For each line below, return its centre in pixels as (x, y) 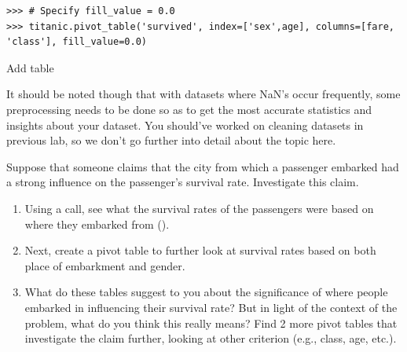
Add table (30, 67)
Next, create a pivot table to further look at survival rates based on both (200, 250)
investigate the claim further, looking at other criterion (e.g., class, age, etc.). (211, 338)
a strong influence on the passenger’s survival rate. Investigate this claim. (183, 182)
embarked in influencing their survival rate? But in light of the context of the (211, 307)
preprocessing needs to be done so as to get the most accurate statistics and (189, 109)
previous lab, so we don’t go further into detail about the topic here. (171, 140)
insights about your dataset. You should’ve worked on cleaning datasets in (185, 125)
